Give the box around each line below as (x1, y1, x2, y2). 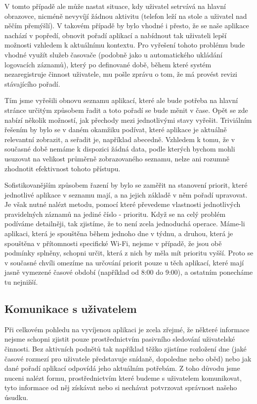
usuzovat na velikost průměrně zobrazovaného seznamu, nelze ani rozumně (4, 153, 229, 163)
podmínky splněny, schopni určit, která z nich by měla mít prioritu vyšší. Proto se (4, 248, 254, 258)
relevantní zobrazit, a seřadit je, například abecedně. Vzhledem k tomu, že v (4, 134, 235, 144)
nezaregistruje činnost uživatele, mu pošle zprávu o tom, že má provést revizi (4, 69, 238, 79)
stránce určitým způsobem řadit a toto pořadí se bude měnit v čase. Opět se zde (4, 104, 248, 115)
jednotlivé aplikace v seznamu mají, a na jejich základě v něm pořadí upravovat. (4, 189, 248, 200)
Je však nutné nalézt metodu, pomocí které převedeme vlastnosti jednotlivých (4, 199, 241, 209)
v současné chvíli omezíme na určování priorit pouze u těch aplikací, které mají (4, 257, 244, 267)
